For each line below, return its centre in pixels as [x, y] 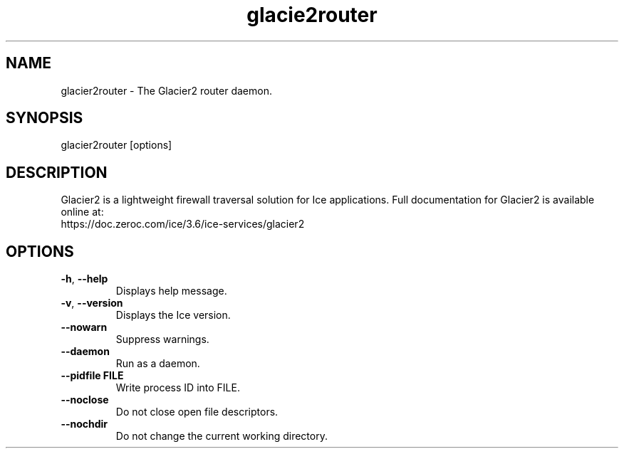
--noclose [85, 400]
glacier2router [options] [116, 145]
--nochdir [84, 424]
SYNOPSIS [45, 118]
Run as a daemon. [158, 364]
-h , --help [84, 279]
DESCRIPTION [57, 172]
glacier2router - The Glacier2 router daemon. [166, 90]
